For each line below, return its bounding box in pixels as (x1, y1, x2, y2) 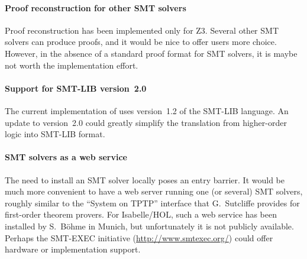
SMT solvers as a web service (5, 151, 127, 163)
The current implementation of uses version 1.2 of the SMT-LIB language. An (5, 104, 289, 116)
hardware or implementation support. (5, 243, 141, 255)
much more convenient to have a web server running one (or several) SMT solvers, (5, 185, 303, 198)
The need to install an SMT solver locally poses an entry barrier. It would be (5, 173, 285, 186)
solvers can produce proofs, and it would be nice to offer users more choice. (5, 35, 277, 48)
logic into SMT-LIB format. (5, 128, 105, 140)
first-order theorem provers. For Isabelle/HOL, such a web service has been (5, 208, 277, 221)
